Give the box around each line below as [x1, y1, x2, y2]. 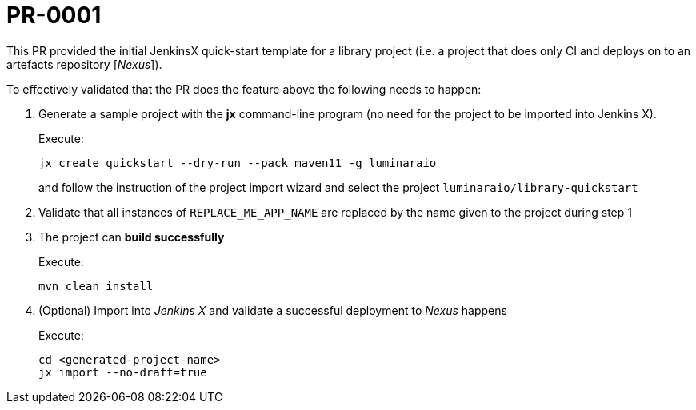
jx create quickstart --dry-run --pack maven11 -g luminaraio [38, 156, 437, 169]
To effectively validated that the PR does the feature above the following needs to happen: [6, 82, 482, 96]
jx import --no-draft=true [38, 365, 207, 379]
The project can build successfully [38, 229, 225, 244]
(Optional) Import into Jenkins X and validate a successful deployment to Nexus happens [38, 303, 507, 317]
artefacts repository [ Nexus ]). [6, 57, 162, 71]
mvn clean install [38, 279, 154, 293]
